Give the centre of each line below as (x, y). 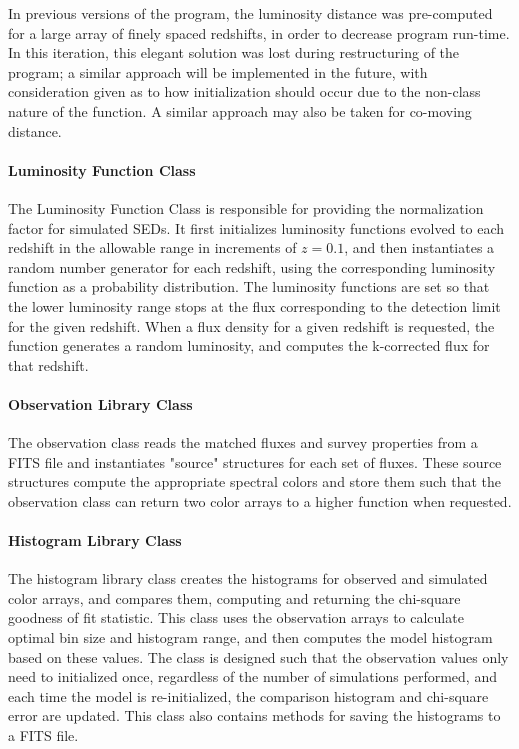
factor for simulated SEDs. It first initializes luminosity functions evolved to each (256, 227)
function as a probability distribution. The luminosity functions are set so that (249, 286)
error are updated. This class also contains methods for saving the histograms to (254, 715)
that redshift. (48, 364)
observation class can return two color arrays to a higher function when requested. (260, 500)
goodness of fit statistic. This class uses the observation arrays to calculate (236, 617)
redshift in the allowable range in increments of (152, 247)
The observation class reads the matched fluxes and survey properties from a (243, 442)
